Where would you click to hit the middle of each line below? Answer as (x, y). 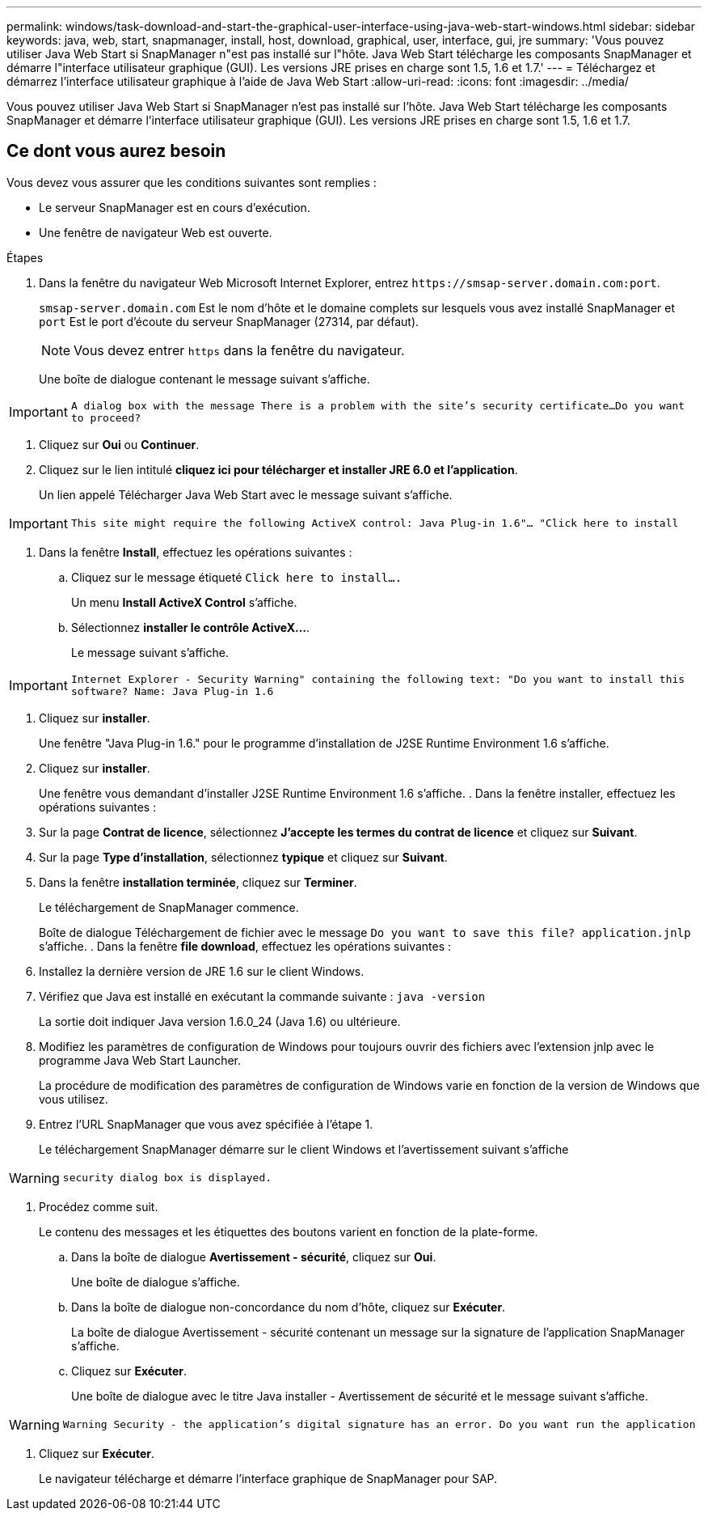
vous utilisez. (74, 1099)
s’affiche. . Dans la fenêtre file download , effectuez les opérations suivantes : (245, 946)
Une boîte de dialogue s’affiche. (156, 1282)
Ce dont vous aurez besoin (116, 151)
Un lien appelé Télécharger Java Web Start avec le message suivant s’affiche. (246, 494)
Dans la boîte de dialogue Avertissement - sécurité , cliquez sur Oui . (254, 1256)
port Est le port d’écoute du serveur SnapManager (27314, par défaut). (229, 321)
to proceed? (106, 417)
